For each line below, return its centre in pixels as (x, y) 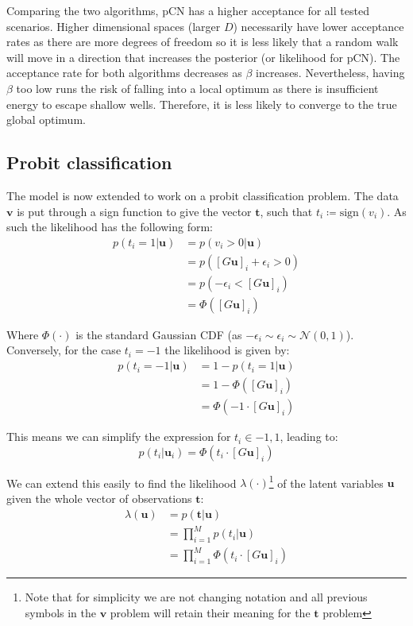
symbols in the (61, 613)
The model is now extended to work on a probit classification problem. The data (203, 195)
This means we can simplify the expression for (119, 437)
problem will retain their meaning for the (210, 613)
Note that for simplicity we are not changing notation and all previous (196, 597)
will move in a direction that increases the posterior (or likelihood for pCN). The (203, 57)
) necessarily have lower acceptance (318, 26)
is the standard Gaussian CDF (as (159, 334)
